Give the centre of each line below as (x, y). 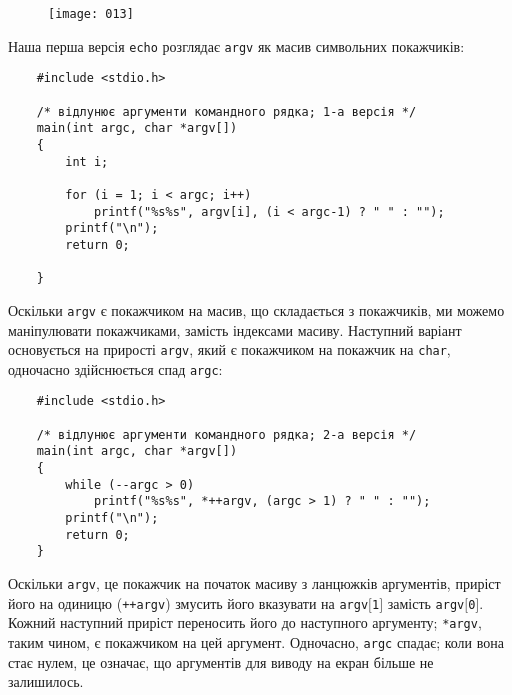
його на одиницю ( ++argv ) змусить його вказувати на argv (188, 602)
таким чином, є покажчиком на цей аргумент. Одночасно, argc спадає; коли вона (256, 641)
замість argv (426, 602)
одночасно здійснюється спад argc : (115, 368)
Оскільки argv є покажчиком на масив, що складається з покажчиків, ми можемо (256, 309)
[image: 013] (91, 14)
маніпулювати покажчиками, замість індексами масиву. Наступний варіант (235, 329)
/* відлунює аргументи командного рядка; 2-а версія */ (226, 434)
